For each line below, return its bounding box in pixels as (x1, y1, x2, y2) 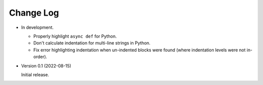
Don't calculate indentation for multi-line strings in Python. (33, 40, 150, 46)
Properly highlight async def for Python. (33, 33, 117, 39)
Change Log (9, 7, 59, 18)
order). (33, 54, 47, 60)
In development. (21, 24, 54, 30)
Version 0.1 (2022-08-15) (21, 63, 72, 68)
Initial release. (21, 71, 49, 78)
